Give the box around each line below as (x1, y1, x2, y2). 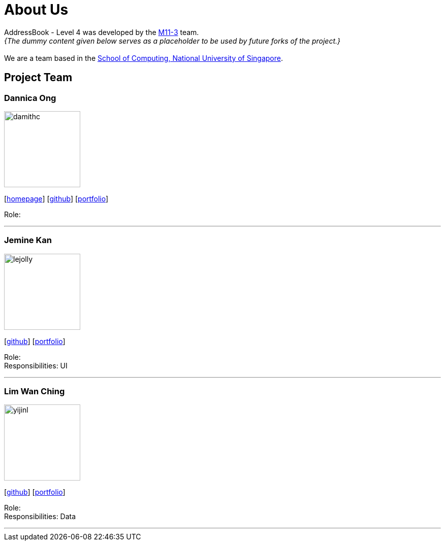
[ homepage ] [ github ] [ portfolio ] (4, 194, 109, 203)
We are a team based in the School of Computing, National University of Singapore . (4, 53, 283, 62)
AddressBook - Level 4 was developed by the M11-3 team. (4, 27, 199, 37)
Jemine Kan (4, 235, 52, 246)
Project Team (4, 71, 73, 84)
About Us (4, 1, 69, 18)
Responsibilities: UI (4, 361, 68, 370)
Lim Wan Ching (4, 386, 65, 397)
